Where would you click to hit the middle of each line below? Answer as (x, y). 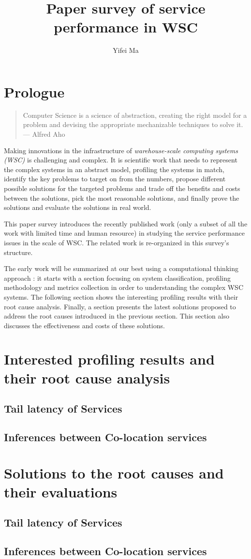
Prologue (34, 91)
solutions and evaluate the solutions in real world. (78, 207)
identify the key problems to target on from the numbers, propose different (115, 179)
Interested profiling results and (109, 359)
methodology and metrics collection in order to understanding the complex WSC (124, 287)
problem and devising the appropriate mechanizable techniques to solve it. (133, 124)
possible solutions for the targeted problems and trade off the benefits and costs (122, 188)
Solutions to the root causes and (114, 472)
